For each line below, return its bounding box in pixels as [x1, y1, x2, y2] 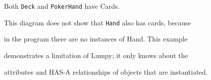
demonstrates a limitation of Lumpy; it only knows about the [4, 50, 188, 60]
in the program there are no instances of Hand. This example [4, 34, 188, 44]
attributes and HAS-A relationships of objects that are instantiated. [4, 66, 208, 77]
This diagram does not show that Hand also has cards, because [4, 17, 191, 27]
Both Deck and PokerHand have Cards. [4, 1, 120, 11]
